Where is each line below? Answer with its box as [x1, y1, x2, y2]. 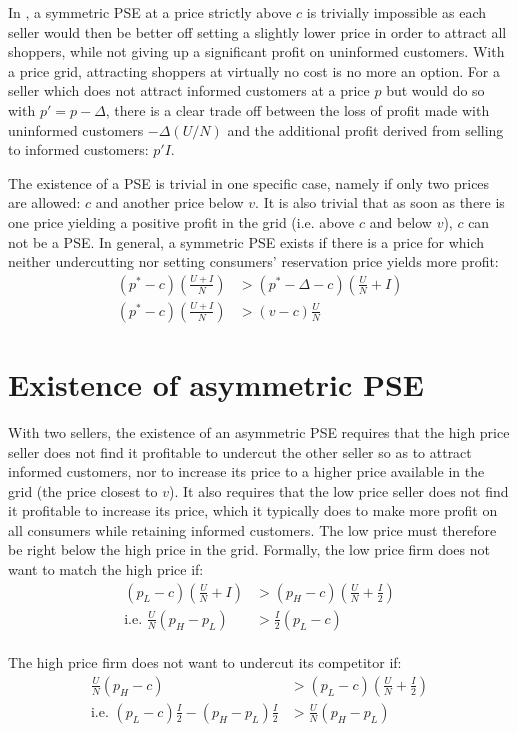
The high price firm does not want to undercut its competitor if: [8, 652, 402, 673]
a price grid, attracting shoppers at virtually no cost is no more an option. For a [8, 60, 500, 81]
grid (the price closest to [8, 480, 158, 501]
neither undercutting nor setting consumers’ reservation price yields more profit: [8, 251, 499, 272]
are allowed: [8, 192, 81, 213]
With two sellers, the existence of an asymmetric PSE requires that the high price [8, 421, 510, 442]
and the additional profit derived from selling [227, 119, 504, 140]
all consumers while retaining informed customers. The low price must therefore [8, 519, 497, 540]
